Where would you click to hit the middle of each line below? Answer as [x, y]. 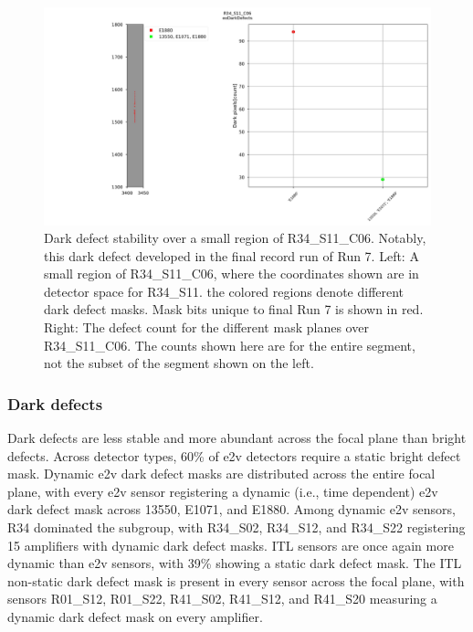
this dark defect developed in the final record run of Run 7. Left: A [231, 255]
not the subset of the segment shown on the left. [179, 363]
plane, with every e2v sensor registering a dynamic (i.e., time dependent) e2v [223, 491]
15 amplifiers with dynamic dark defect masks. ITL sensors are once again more [231, 545]
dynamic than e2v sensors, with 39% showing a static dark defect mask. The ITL [235, 563]
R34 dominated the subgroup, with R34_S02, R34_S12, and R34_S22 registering [236, 527]
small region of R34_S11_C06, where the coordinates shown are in [231, 274]
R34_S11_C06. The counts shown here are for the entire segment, [230, 345]
